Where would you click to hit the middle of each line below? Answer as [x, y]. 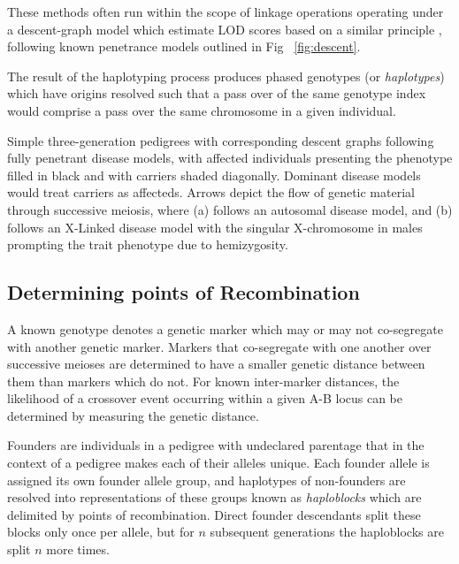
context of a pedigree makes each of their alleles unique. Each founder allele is [218, 463]
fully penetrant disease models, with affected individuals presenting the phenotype [230, 158]
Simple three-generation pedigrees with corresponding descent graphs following [221, 140]
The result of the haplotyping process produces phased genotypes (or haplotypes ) [226, 76]
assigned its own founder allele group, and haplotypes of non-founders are [207, 480]
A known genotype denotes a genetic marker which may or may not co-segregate [225, 328]
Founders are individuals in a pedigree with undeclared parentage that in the [216, 445]
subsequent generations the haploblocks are [327, 532]
